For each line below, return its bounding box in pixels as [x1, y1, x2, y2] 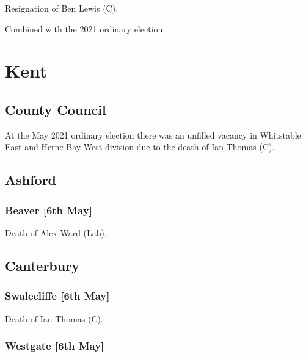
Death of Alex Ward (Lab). [5, 226, 107, 239]
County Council [5, 99, 106, 118]
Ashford [5, 170, 57, 189]
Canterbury [5, 256, 79, 275]
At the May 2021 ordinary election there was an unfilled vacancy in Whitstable [5, 128, 301, 141]
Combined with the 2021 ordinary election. [5, 22, 166, 35]
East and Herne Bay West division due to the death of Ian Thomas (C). [5, 140, 275, 153]
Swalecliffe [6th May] [5, 288, 110, 303]
